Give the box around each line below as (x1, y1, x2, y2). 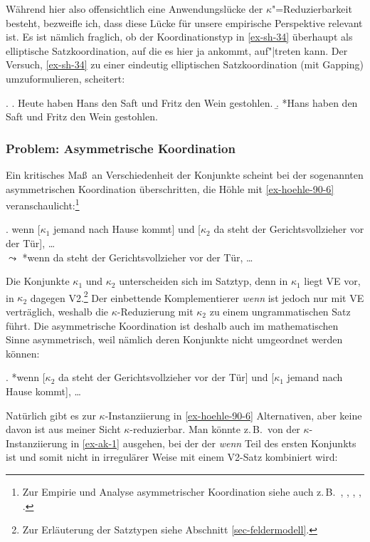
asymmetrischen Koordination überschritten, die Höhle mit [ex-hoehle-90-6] (6, 181, 334, 196)
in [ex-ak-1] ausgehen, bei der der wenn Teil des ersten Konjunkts (70, 435, 356, 450)
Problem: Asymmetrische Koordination (6, 139, 236, 157)
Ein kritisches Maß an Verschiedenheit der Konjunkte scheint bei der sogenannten (6, 167, 364, 182)
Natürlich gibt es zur (6, 407, 96, 422)
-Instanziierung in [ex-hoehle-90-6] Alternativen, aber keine (105, 407, 362, 422)
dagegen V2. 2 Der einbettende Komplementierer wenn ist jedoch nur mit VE (30, 288, 364, 305)
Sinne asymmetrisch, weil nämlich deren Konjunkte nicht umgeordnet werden (6, 332, 343, 347)
